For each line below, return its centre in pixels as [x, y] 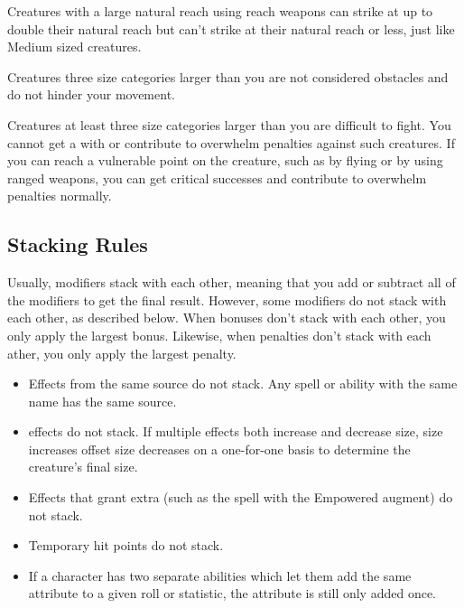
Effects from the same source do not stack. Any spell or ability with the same [243, 384]
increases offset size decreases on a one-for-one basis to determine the [219, 449]
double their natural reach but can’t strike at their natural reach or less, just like [231, 28]
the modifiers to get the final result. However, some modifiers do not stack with [227, 299]
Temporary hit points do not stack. [126, 545]
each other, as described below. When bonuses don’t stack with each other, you [227, 318]
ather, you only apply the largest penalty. [122, 353]
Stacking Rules [78, 244]
